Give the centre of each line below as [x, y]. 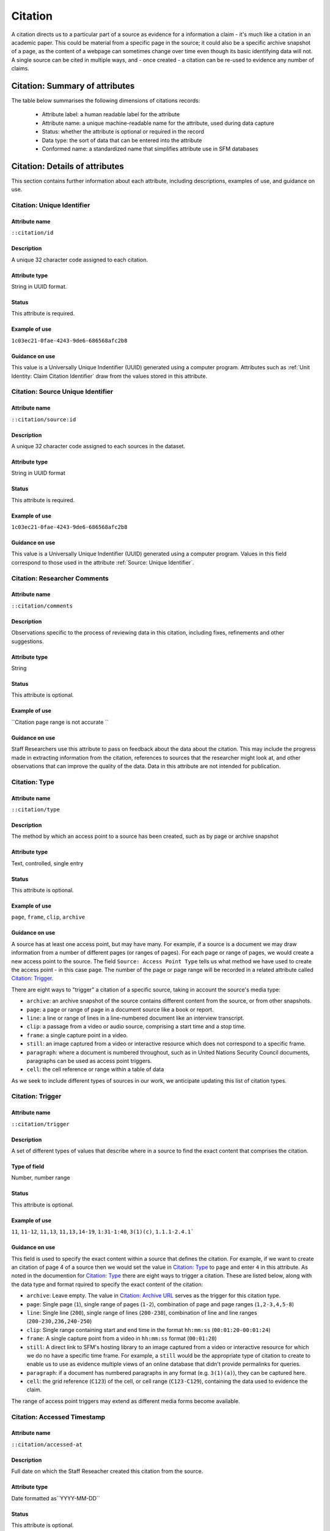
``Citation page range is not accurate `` [60, 722]
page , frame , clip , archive [48, 917]
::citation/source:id [44, 419]
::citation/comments [42, 606]
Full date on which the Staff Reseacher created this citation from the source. [107, 1471]
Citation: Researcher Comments [60, 578]
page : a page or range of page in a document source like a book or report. [120, 1009]
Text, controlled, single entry [47, 863]
